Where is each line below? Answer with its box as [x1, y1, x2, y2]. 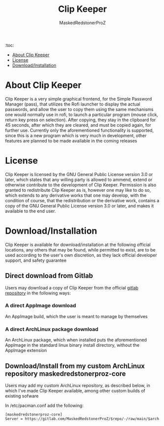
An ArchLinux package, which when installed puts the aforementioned [5, 337, 147, 343]
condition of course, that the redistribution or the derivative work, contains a [5, 197, 160, 203]
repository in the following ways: [5, 290, 71, 296]
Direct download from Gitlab [5, 272, 93, 280]
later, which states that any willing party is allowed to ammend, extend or [5, 177, 153, 182]
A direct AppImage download [5, 302, 76, 309]
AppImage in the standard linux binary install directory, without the [5, 342, 140, 348]
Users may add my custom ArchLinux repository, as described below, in [5, 382, 151, 388]
